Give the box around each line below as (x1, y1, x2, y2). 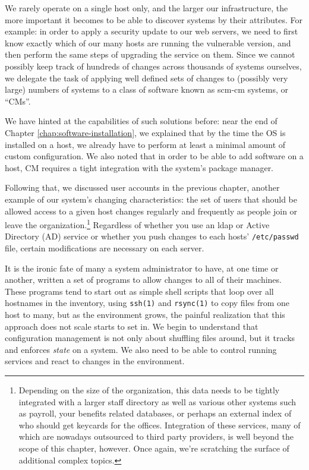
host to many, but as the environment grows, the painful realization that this (5, 308, 285, 321)
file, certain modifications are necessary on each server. (5, 242, 204, 254)
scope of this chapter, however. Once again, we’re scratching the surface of (18, 441, 289, 454)
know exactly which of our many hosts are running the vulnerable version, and (5, 36, 291, 49)
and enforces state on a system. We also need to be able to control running (5, 343, 277, 355)
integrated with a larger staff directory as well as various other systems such (18, 395, 297, 408)
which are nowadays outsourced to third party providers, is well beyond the (18, 430, 294, 443)
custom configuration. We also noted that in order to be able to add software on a (5, 150, 304, 162)
